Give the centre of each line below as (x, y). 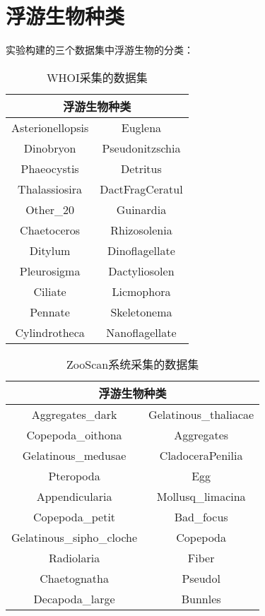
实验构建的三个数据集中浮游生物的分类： (100, 50)
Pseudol (201, 578)
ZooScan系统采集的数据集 (133, 364)
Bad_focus (201, 516)
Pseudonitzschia (141, 148)
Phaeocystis (50, 168)
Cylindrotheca (50, 332)
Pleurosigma (50, 271)
